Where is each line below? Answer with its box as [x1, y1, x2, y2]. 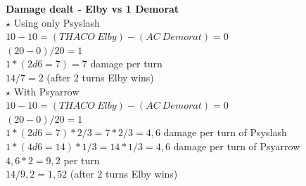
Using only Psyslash [13, 15, 100, 29]
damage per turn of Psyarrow [173, 138, 300, 153]
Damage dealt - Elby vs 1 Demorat [6, 1, 179, 15]
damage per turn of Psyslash [163, 125, 287, 140]
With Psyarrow [13, 84, 79, 98]
